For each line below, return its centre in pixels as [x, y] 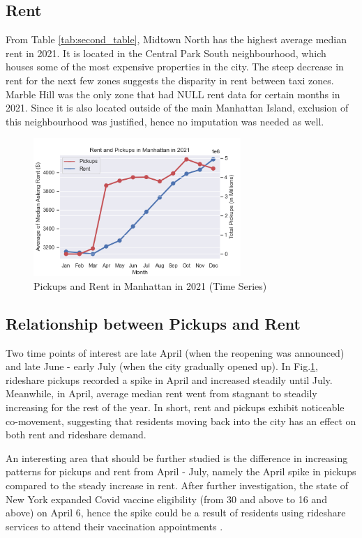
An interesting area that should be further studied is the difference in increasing [177, 458]
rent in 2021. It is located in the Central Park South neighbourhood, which [166, 53]
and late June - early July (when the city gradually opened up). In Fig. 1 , [162, 366]
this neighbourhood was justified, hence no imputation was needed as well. [165, 121]
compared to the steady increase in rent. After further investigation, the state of [177, 485]
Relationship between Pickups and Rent [153, 323]
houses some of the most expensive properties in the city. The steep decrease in [175, 67]
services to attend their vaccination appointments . [114, 526]
